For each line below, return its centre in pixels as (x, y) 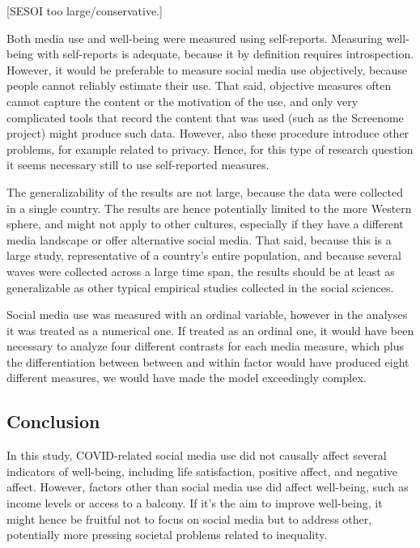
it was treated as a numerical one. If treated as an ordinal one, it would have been (210, 330)
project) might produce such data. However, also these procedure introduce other (208, 133)
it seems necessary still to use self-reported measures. (138, 165)
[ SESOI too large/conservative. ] (85, 11)
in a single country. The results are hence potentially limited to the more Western (209, 208)
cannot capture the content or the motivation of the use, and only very (182, 101)
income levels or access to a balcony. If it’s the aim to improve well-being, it (195, 503)
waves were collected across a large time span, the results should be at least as (201, 271)
